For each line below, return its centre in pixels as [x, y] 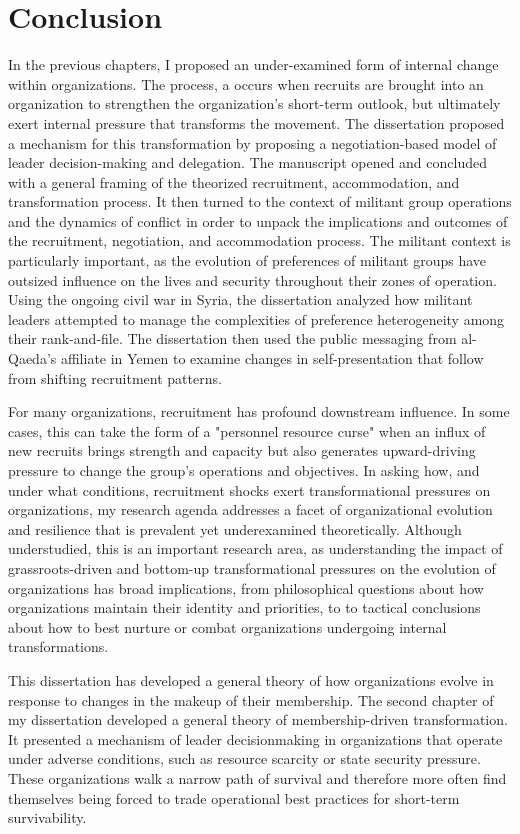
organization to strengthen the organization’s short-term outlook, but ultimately [254, 103]
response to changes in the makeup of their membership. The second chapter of [251, 699]
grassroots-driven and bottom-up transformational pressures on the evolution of [252, 567]
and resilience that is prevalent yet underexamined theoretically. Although [235, 528]
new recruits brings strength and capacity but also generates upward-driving [242, 450]
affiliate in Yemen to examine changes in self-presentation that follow [272, 358]
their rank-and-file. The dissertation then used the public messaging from [232, 338]
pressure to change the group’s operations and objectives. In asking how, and [244, 470]
